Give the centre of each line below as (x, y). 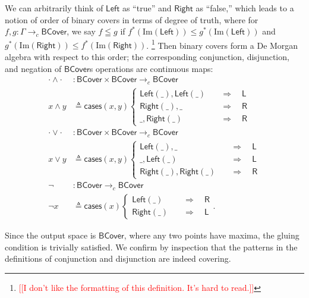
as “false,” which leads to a (245, 8)
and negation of (33, 68)
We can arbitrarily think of (54, 8)
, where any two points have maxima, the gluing (212, 235)
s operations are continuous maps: (151, 68)
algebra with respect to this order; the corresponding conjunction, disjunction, (147, 57)
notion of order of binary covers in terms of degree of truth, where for (132, 19)
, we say (81, 31)
